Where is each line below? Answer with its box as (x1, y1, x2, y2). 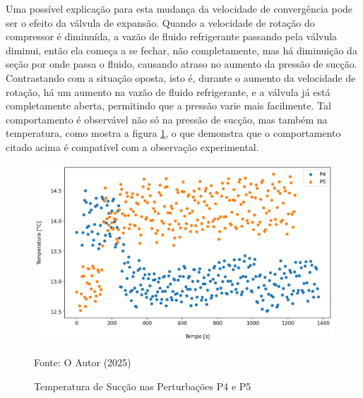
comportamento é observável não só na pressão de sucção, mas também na (6, 111, 328, 126)
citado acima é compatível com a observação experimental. (6, 139, 259, 154)
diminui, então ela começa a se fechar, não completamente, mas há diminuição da (6, 42, 357, 57)
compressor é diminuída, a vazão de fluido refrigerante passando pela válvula (6, 29, 338, 44)
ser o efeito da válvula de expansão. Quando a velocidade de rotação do (6, 15, 315, 30)
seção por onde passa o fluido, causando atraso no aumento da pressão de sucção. (6, 56, 357, 71)
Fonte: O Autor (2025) (34, 354, 131, 369)
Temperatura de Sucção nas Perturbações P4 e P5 (34, 378, 251, 393)
